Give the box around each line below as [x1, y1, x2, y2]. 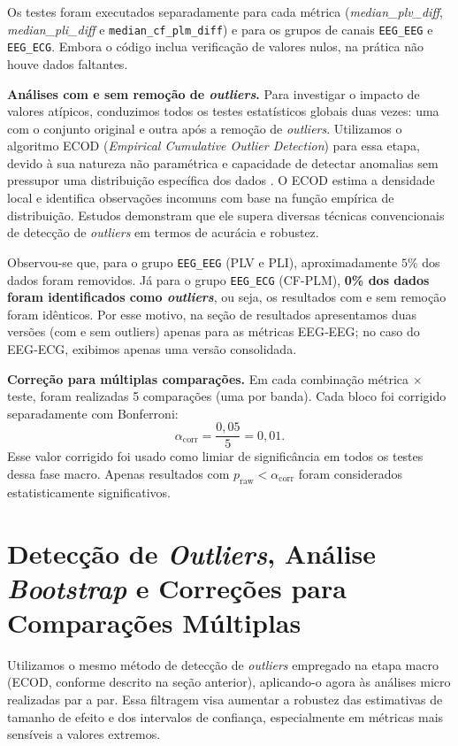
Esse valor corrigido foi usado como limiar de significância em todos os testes [7, 447, 424, 465]
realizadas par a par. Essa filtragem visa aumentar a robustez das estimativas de [7, 690, 443, 709]
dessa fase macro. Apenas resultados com [7, 464, 230, 482]
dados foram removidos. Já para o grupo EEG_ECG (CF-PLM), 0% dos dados [7, 270, 430, 288]
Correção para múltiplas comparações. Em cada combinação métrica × [7, 369, 423, 388]
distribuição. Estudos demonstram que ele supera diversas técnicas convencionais [7, 205, 445, 224]
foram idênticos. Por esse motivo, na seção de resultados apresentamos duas [7, 304, 416, 323]
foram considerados [298, 464, 402, 482]
